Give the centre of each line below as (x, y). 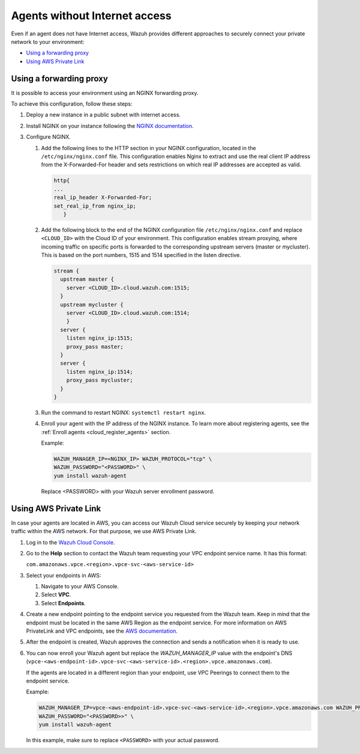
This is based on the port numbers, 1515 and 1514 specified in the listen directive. (141, 255)
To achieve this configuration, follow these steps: (72, 104)
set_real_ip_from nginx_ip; (95, 206)
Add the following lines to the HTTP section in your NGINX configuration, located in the (148, 148)
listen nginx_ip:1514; (100, 372)
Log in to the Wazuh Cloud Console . (70, 542)
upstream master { (87, 279)
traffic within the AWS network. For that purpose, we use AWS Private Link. (104, 531)
